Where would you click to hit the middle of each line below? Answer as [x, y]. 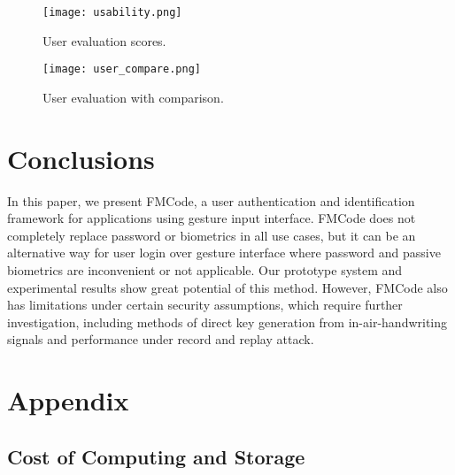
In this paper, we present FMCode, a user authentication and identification [211, 200]
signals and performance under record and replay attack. [161, 339]
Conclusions [81, 158]
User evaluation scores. [104, 40]
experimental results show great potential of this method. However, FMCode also [227, 287]
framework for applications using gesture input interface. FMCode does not [212, 218]
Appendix [68, 400]
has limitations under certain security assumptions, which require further [205, 305]
